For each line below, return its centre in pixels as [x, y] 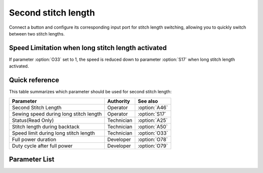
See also [148, 101]
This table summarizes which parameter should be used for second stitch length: [90, 92]
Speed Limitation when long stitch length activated [88, 48]
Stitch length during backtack [46, 126]
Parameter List [32, 159]
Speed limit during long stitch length [53, 133]
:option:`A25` [153, 120]
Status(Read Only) [33, 120]
